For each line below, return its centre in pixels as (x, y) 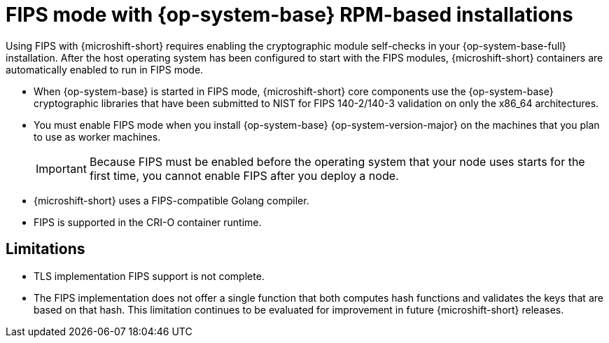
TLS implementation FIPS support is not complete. (149, 276)
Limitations (45, 249)
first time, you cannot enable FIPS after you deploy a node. (244, 175)
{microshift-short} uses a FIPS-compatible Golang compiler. (171, 200)
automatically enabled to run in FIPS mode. (105, 69)
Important (61, 168)
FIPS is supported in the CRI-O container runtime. (148, 222)
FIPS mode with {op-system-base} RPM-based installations (289, 15)
